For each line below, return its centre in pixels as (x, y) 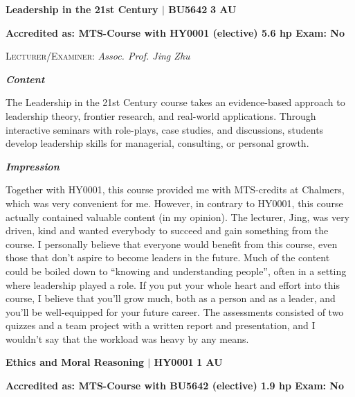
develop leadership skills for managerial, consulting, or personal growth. (157, 143)
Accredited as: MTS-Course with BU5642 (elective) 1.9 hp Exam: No (175, 386)
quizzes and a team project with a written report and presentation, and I (161, 325)
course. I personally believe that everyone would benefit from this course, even (172, 244)
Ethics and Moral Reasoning (75, 362)
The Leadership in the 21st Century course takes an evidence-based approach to (175, 102)
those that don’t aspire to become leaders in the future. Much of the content (168, 257)
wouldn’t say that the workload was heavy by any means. (127, 338)
